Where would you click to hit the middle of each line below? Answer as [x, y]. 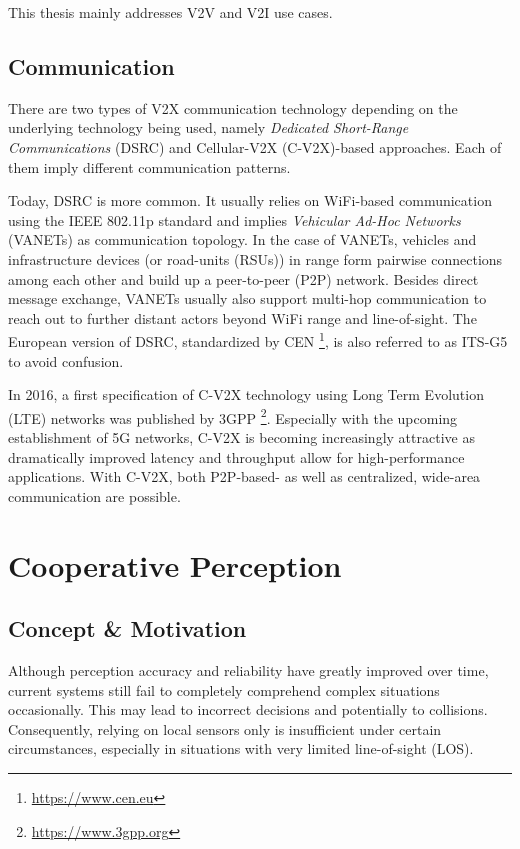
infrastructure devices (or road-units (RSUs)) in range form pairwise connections [255, 258]
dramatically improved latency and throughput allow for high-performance [236, 456]
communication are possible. [94, 495]
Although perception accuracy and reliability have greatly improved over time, [248, 669]
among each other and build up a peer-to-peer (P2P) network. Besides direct [243, 278]
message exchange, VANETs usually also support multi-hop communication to [247, 298]
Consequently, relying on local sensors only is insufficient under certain [225, 728]
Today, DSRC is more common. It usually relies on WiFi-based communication [250, 200]
